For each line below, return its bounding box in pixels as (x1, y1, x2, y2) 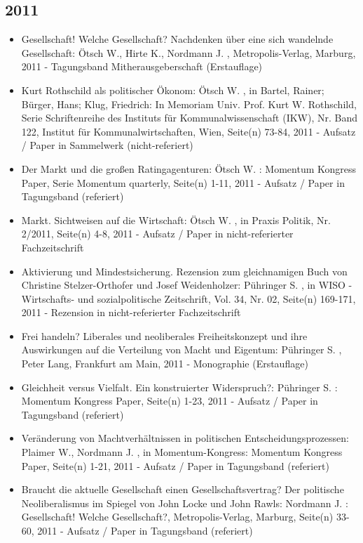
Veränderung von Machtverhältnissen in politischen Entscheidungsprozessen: (21, 431, 350, 445)
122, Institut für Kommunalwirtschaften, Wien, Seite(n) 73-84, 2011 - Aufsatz (21, 124, 356, 138)
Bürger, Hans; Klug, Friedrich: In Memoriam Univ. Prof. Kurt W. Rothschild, (21, 96, 357, 111)
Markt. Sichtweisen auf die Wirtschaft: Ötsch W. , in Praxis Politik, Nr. (21, 212, 331, 227)
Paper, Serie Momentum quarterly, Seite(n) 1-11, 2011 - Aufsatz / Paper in (21, 175, 345, 190)
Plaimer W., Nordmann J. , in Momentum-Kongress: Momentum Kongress (21, 445, 343, 459)
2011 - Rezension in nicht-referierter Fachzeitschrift (21, 305, 241, 320)
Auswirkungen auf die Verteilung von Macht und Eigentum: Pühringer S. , (21, 342, 342, 357)
